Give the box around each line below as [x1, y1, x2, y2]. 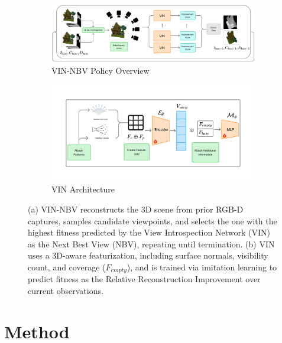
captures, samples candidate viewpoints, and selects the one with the [28, 214, 277, 227]
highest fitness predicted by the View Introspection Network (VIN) [28, 226, 270, 239]
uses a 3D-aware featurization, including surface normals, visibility [28, 249, 268, 262]
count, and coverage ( [28, 261, 106, 273]
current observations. [28, 285, 103, 297]
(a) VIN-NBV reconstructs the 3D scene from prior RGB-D [28, 203, 244, 215]
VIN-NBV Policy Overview [51, 64, 150, 77]
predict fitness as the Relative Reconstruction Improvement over [28, 273, 261, 285]
